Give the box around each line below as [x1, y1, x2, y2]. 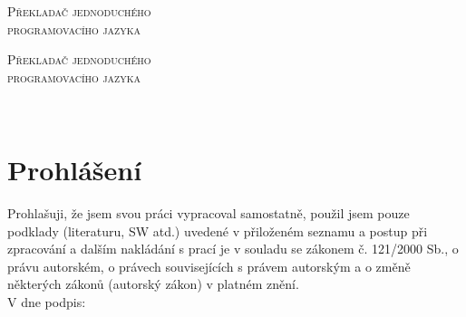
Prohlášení [7, 151, 142, 188]
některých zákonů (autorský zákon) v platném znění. [7, 274, 299, 293]
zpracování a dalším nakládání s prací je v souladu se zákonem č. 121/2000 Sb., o [7, 239, 459, 258]
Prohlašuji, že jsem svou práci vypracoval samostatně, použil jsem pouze [7, 204, 410, 223]
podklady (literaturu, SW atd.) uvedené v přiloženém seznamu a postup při [7, 221, 428, 240]
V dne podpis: [7, 293, 86, 312]
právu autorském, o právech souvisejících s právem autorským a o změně [7, 256, 411, 275]
